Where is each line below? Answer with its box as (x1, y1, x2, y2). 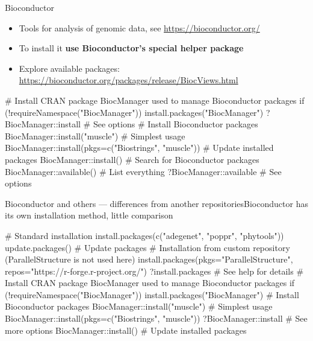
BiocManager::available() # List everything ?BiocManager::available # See (5, 165, 282, 177)
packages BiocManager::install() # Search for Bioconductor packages (5, 153, 259, 165)
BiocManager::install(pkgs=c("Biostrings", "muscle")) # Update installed (5, 141, 274, 154)
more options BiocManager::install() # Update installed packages (5, 323, 247, 336)
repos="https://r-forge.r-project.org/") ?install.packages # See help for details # (5, 264, 304, 277)
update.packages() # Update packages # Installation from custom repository (5, 241, 290, 253)
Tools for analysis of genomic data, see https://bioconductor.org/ (19, 21, 260, 34)
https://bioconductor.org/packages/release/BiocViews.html (19, 74, 238, 86)
